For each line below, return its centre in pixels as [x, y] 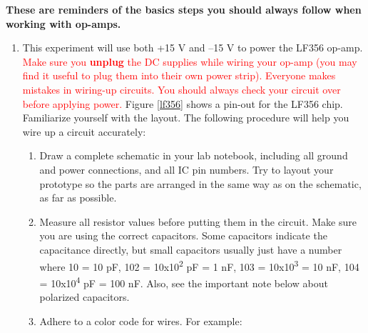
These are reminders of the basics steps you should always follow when [184, 9]
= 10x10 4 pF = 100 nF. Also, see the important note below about [184, 282]
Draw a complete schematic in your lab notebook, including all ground [194, 155]
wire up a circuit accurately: [84, 131]
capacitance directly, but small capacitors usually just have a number [191, 249]
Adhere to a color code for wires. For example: [141, 320]
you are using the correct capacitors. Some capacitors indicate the [183, 235]
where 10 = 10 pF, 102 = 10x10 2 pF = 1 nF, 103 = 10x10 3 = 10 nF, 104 [199, 265]
